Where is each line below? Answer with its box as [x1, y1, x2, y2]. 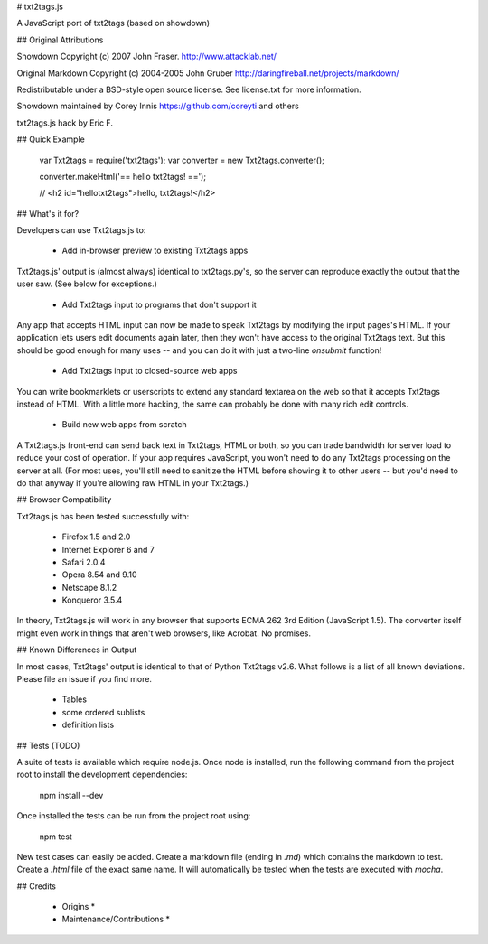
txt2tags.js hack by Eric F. [16, 117, 113, 128]
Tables [61, 694, 88, 705]
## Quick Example [16, 134, 85, 145]
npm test [39, 831, 72, 842]
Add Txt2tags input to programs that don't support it [61, 299, 257, 310]
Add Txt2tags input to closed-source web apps [61, 366, 238, 377]
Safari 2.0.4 [61, 556, 106, 567]
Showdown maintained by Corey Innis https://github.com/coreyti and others [16, 100, 300, 112]
